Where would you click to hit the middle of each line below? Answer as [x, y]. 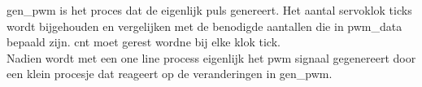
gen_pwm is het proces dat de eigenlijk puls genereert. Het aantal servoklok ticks [209, 10]
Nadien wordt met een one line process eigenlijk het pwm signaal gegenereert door [211, 57]
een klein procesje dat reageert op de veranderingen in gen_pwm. [170, 74]
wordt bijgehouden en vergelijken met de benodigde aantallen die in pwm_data [204, 26]
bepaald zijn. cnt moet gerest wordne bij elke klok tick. [144, 42]
